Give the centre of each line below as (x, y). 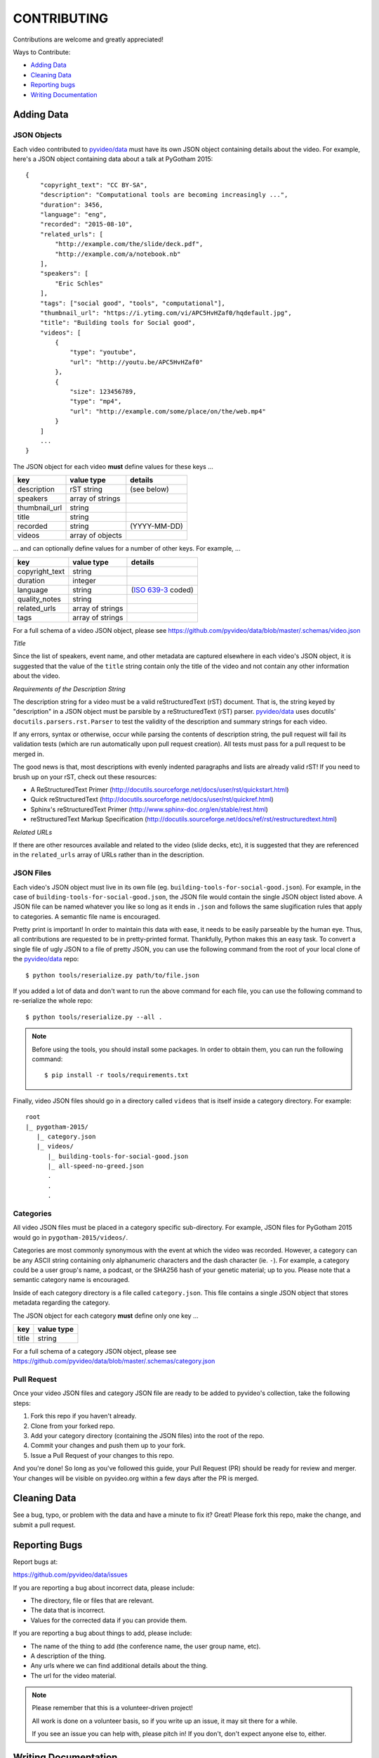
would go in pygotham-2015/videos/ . (71, 1237)
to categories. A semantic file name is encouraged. (87, 916)
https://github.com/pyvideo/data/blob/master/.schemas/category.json (114, 1361)
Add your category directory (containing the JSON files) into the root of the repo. (147, 1436)
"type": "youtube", (103, 352)
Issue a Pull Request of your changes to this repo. (102, 1455)
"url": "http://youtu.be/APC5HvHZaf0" (137, 362)
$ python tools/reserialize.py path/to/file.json (113, 975)
